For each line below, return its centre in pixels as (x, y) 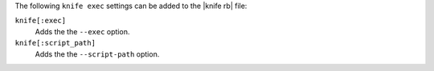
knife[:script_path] (55, 43)
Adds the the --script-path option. (97, 54)
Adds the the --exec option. (82, 31)
